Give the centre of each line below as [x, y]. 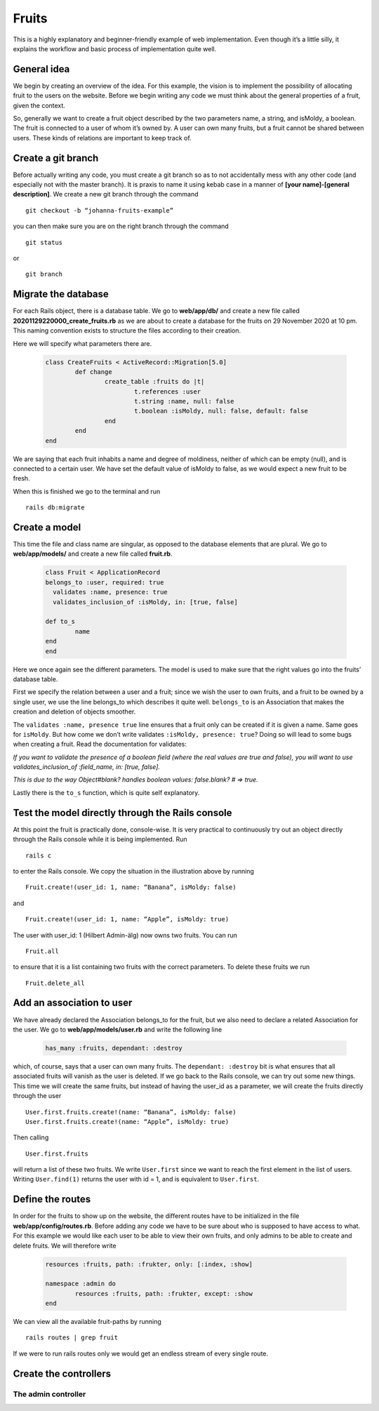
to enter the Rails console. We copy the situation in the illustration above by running [133, 871]
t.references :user [167, 392]
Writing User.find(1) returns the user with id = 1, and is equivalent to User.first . [136, 1179]
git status [44, 242]
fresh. [22, 479]
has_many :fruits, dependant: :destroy [114, 1048]
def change [93, 372]
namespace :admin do [80, 1284]
